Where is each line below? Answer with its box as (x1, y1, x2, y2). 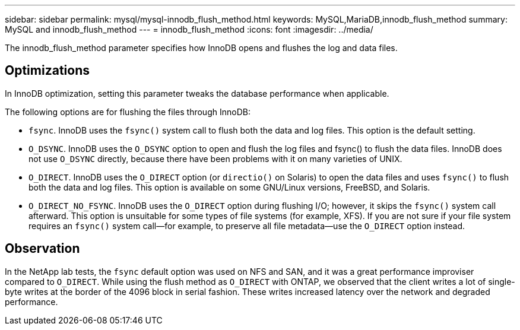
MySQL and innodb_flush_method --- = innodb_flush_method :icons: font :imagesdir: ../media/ (5, 24, 373, 34)
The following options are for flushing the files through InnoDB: (5, 106, 251, 117)
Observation (5, 241, 80, 256)
